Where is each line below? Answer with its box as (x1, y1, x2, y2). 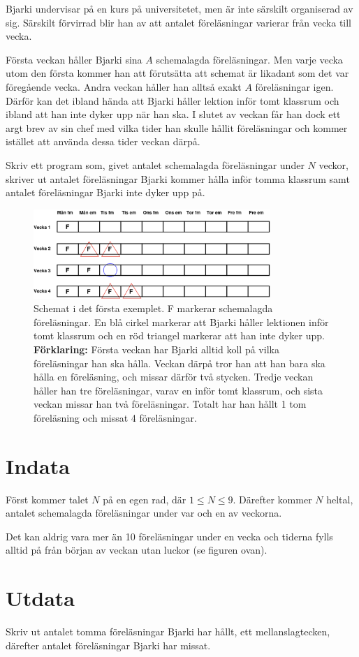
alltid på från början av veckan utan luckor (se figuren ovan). (6, 542, 268, 557)
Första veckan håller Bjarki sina (6, 52, 142, 66)
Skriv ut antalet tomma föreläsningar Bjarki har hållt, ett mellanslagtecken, (6, 624, 330, 639)
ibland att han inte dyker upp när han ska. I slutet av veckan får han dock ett (6, 107, 341, 121)
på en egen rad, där (103, 492, 186, 506)
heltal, (326, 492, 353, 506)
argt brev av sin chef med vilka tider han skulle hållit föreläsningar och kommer (6, 120, 348, 135)
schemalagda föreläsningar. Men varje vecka (156, 52, 343, 66)
